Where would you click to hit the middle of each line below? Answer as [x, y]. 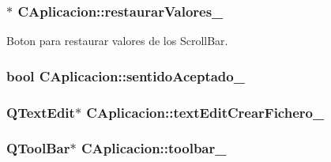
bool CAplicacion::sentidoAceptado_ [126, 75]
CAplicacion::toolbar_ [154, 148]
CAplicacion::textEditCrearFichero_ [205, 112]
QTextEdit [41, 112]
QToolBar [38, 148]
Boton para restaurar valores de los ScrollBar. [117, 41]
